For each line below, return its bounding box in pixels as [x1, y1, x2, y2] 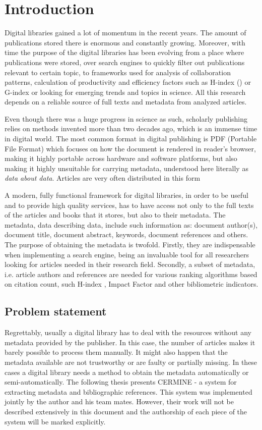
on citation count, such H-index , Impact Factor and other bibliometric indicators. [5, 279, 258, 289]
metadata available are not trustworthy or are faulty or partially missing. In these [5, 356, 257, 367]
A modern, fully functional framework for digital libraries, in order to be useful [5, 190, 248, 200]
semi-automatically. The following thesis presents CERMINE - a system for [5, 377, 237, 387]
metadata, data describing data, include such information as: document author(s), [5, 219, 258, 230]
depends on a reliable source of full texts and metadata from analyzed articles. [5, 96, 247, 107]
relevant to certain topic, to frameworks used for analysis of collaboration [5, 67, 231, 77]
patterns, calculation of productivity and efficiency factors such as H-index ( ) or [5, 77, 251, 87]
